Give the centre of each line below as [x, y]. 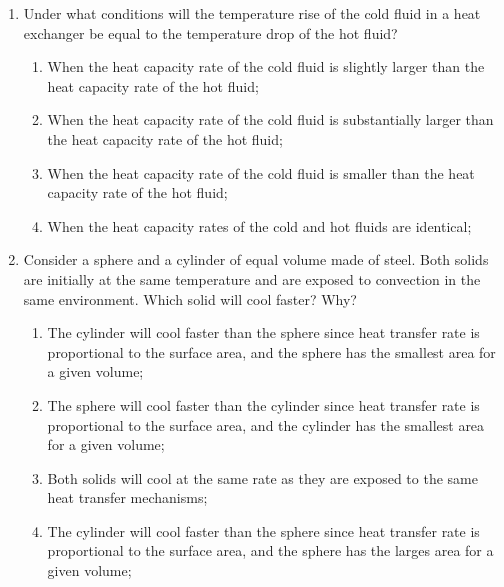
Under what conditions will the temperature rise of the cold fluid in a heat [252, 13]
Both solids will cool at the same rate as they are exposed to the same [262, 477]
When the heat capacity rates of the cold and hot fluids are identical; [259, 225]
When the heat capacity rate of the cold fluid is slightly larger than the [266, 66]
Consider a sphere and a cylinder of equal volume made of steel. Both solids [256, 259]
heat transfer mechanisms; [127, 497]
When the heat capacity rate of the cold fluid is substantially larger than [270, 119]
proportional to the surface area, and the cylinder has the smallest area [266, 424]
